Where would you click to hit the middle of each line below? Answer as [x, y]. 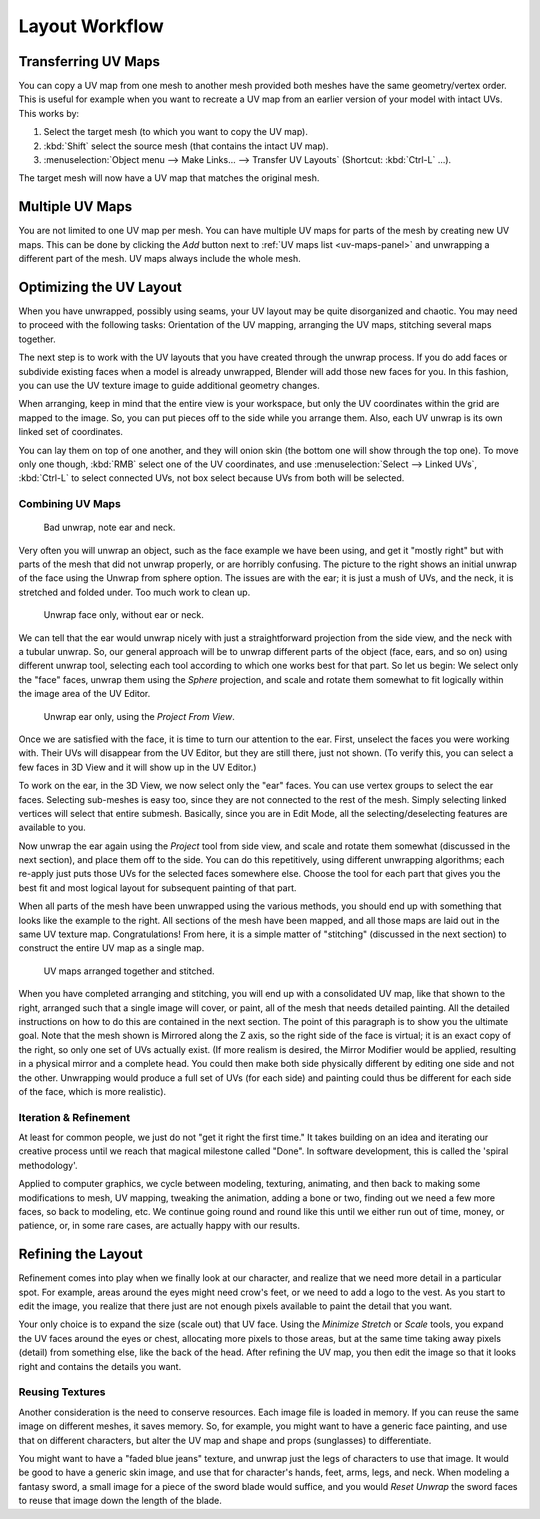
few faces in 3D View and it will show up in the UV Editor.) [137, 767]
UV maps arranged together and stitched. [129, 971]
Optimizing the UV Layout [100, 286]
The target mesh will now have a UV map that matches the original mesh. [169, 178]
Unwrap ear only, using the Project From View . [139, 716]
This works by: [49, 113]
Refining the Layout [81, 1254]
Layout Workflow [91, 26]
